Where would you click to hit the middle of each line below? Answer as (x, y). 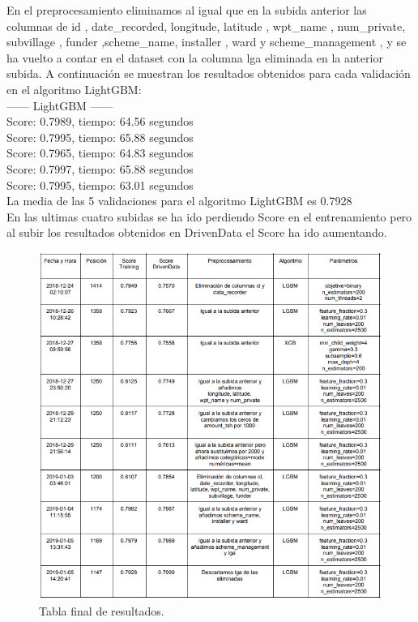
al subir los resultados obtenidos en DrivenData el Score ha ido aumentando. (197, 232)
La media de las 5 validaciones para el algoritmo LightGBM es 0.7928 (179, 201)
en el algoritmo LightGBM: (74, 89)
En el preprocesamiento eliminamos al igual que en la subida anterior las (187, 10)
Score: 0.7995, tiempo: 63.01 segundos (100, 184)
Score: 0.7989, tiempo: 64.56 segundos (100, 121)
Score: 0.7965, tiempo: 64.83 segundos (100, 153)
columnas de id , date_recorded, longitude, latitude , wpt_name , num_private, (206, 26)
